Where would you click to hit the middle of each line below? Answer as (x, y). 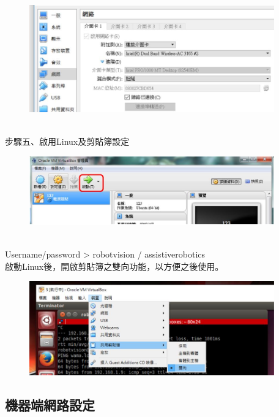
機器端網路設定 (50, 404)
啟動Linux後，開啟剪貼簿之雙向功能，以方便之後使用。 (114, 266)
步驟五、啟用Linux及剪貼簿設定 (67, 141)
